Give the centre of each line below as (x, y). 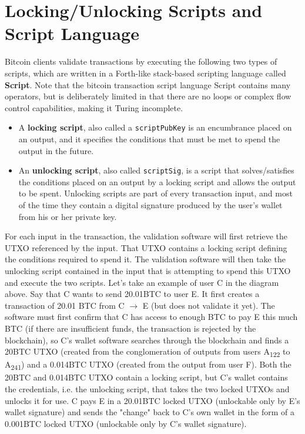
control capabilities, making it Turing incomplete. (94, 107)
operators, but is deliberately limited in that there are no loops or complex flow (148, 96)
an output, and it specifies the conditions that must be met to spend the (149, 138)
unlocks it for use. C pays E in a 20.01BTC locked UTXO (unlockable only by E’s (152, 400)
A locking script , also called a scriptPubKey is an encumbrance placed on (155, 127)
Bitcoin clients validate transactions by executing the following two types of (141, 61)
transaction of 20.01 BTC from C (65, 305)
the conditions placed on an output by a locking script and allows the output (157, 181)
